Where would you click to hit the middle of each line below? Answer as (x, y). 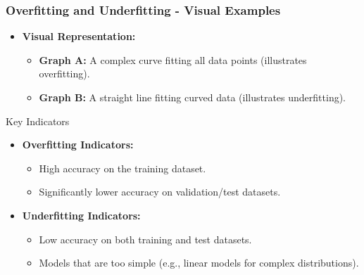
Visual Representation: (79, 36)
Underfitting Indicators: (81, 215)
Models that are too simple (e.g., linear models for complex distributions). (199, 263)
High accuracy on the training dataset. (123, 168)
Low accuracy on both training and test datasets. (145, 239)
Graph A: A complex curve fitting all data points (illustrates (173, 59)
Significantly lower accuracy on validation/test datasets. (160, 192)
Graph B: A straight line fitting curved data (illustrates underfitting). (192, 97)
